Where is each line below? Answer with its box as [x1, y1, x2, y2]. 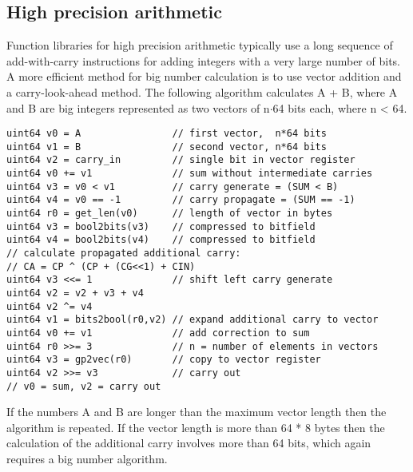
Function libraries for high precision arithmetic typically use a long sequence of [6, 37, 393, 54]
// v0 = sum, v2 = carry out [6, 380, 161, 392]
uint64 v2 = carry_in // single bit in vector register [6, 154, 355, 166]
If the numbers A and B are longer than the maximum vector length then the [6, 403, 387, 420]
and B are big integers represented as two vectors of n [6, 99, 270, 116]
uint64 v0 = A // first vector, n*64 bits [6, 128, 327, 140]
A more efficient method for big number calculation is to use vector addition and [6, 68, 402, 85]
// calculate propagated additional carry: [6, 248, 241, 260]
